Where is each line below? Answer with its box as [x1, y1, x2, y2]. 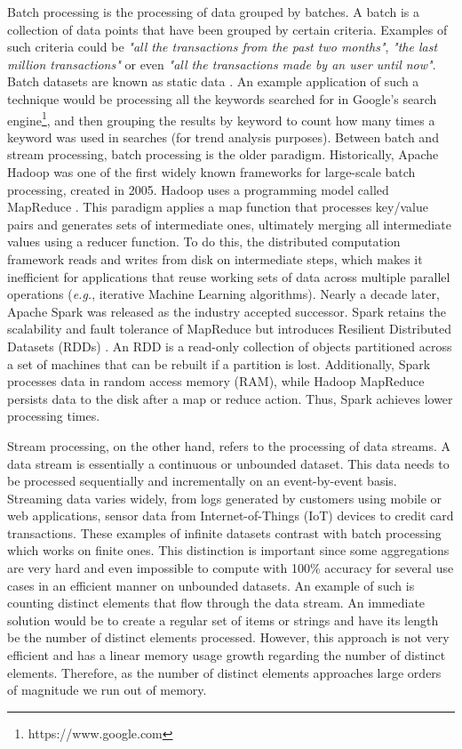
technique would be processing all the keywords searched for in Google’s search [7, 89, 437, 108]
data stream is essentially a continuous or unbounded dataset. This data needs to [7, 454, 450, 472]
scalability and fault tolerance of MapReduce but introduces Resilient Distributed [7, 319, 451, 338]
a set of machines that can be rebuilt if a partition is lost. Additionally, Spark [7, 354, 431, 373]
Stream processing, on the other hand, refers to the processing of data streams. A [7, 436, 450, 455]
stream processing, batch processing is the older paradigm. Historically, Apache [7, 145, 439, 164]
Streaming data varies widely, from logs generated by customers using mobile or [7, 488, 442, 507]
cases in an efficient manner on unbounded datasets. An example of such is [7, 576, 415, 594]
